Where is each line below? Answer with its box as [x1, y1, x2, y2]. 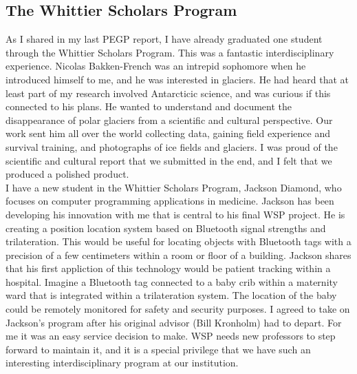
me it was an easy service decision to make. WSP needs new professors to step [6, 329, 336, 343]
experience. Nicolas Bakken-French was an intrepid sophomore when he [6, 59, 306, 73]
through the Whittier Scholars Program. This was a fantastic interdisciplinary [6, 45, 334, 59]
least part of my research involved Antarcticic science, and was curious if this [6, 85, 331, 100]
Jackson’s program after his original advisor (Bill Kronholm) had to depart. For [6, 315, 342, 329]
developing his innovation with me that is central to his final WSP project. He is [6, 207, 345, 221]
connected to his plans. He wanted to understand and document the [6, 99, 292, 114]
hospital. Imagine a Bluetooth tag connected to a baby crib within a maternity [6, 274, 338, 289]
